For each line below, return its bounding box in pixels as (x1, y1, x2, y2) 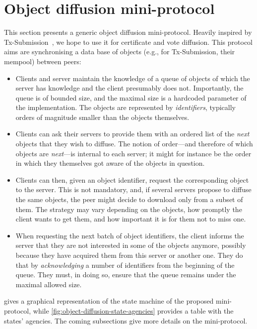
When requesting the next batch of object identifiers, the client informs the (15, 230, 244, 240)
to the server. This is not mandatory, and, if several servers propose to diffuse (15, 184, 252, 195)
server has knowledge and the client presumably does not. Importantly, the (15, 83, 244, 93)
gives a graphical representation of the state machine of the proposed (4, 296, 214, 306)
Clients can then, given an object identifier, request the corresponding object (15, 174, 249, 185)
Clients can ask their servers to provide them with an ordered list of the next (15, 128, 250, 139)
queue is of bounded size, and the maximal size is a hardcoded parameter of (15, 92, 247, 103)
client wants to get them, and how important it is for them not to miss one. (15, 214, 246, 224)
